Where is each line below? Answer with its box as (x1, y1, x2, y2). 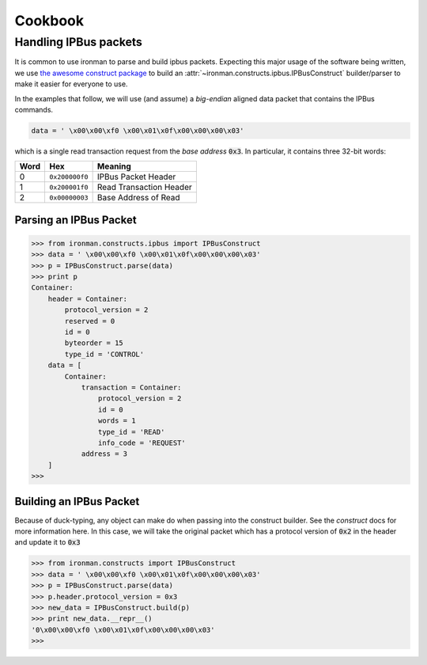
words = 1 (97, 416, 136, 425)
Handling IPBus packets (14, 35, 142, 49)
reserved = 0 (64, 317, 115, 325)
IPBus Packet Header (96, 171, 176, 182)
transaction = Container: (81, 383, 182, 392)
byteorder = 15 (64, 339, 124, 348)
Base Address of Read (96, 192, 180, 203)
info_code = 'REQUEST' (97, 438, 186, 447)
